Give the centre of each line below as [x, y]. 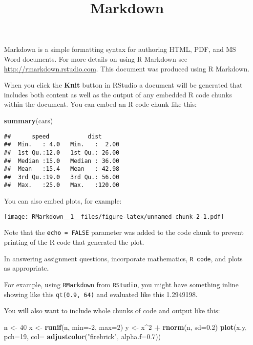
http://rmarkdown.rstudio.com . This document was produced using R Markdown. [127, 68]
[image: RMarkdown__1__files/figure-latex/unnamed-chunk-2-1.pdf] [114, 217]
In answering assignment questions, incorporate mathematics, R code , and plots [123, 258]
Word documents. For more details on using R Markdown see [96, 58]
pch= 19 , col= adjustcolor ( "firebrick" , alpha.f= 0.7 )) [83, 336]
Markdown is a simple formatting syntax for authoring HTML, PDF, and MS [120, 49]
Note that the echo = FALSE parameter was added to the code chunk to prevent [124, 232]
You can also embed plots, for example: [63, 201]
